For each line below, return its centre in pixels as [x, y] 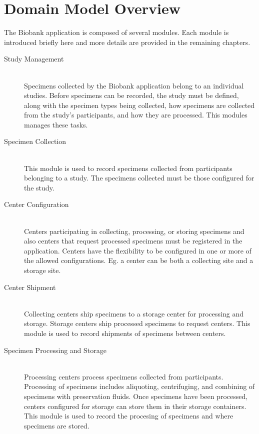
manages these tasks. [56, 124]
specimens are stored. [57, 425]
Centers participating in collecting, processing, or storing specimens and [134, 231]
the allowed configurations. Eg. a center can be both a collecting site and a [139, 260]
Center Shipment [30, 287]
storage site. [42, 270]
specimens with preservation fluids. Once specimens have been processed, [136, 396]
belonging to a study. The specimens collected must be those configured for [139, 178]
